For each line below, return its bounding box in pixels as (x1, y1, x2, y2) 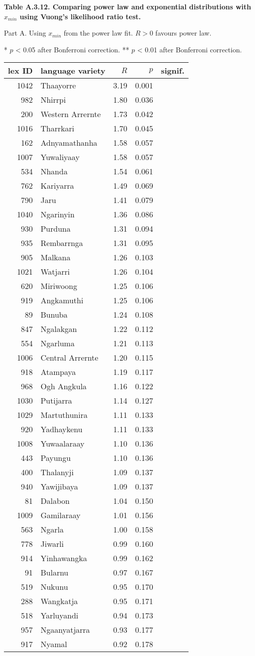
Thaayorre (40, 80, 76, 91)
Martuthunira (40, 409, 88, 421)
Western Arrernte (40, 108, 101, 120)
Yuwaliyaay (40, 151, 80, 163)
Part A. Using (4, 28, 46, 38)
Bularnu (40, 567, 68, 578)
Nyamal (40, 638, 67, 650)
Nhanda (40, 165, 68, 177)
